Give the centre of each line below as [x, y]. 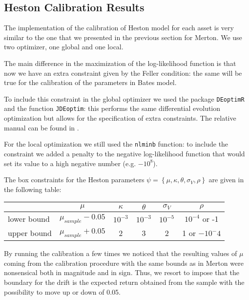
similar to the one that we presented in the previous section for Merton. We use [123, 37]
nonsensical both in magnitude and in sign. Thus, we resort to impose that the [122, 272]
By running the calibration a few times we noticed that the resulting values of [121, 253]
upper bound [30, 233]
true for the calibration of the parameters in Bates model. [90, 82]
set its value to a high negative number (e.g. [70, 163]
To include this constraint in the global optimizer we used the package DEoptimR [124, 98]
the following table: [33, 189]
